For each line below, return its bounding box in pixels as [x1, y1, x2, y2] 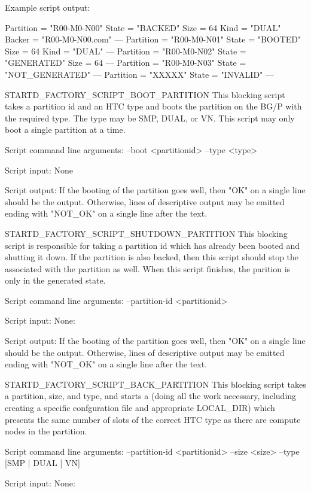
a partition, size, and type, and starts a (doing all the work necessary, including [5, 389, 297, 402]
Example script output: [5, 1, 90, 13]
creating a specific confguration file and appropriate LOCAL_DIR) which [5, 401, 275, 414]
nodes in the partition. [5, 425, 87, 437]
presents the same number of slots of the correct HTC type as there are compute [5, 413, 301, 425]
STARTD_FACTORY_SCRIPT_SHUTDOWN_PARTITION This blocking [5, 227, 288, 239]
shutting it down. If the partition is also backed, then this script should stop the [5, 251, 299, 263]
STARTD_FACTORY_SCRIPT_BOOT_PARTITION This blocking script [5, 88, 285, 101]
